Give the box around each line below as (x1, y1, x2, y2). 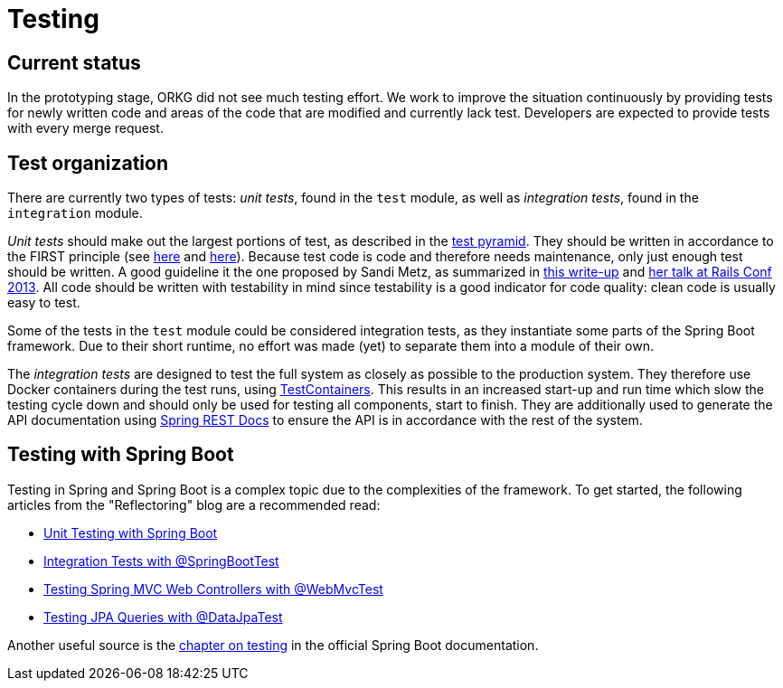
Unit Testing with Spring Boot (43, 524, 218, 541)
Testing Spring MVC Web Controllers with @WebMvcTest (43, 580, 383, 597)
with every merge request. (7, 120, 164, 137)
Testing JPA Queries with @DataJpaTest (43, 608, 283, 625)
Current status (7, 51, 141, 74)
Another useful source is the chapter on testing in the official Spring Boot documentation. (7, 636, 539, 653)
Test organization (7, 151, 169, 174)
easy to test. (7, 295, 80, 311)
